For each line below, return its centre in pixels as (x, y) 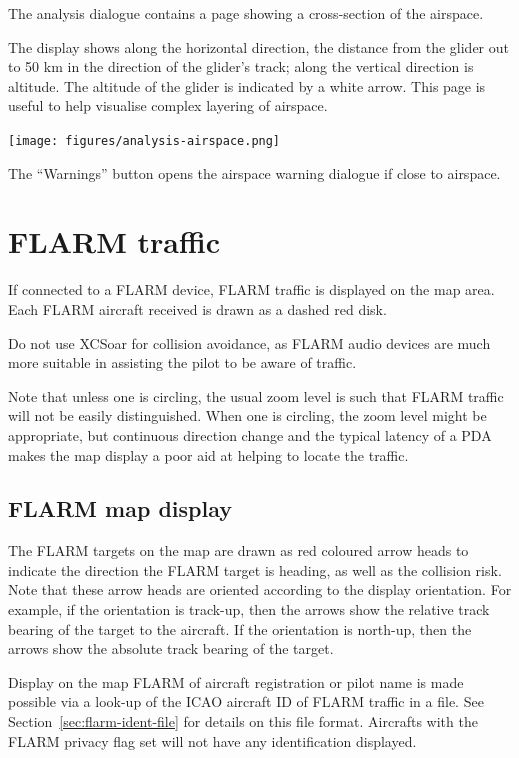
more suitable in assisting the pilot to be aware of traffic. (182, 362)
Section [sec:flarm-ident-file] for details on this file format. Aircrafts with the (243, 721)
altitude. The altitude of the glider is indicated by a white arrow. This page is (247, 85)
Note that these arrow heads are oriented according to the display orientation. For (260, 589)
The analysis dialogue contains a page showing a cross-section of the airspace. (246, 13)
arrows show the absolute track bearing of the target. (171, 648)
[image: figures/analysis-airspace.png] (144, 140)
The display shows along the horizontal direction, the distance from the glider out (258, 46)
